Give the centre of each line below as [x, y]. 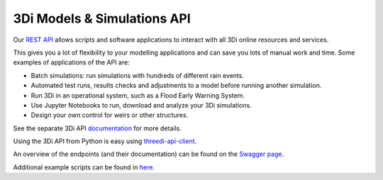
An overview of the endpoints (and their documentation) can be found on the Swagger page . [149, 154]
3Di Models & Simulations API [102, 18]
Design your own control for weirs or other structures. [110, 115]
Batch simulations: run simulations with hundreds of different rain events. [138, 75]
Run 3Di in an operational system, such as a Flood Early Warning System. [138, 95]
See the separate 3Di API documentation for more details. [98, 128]
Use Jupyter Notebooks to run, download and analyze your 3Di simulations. [141, 105]
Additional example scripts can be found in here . [84, 167]
